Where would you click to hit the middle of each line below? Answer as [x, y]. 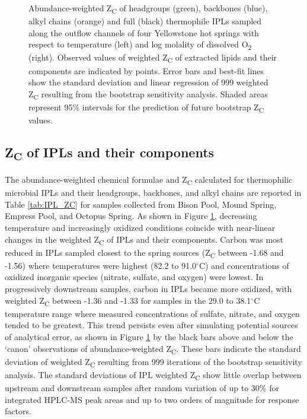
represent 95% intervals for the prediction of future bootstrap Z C [146, 107]
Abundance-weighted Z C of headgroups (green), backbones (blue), [148, 9]
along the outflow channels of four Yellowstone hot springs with [144, 32]
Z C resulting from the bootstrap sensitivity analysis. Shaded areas [148, 94]
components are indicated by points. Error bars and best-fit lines [146, 70]
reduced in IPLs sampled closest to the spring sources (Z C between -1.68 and [144, 253]
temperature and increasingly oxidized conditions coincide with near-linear [140, 227]
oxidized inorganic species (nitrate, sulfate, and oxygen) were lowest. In [134, 277]
